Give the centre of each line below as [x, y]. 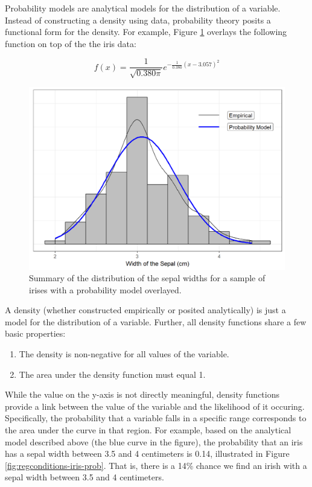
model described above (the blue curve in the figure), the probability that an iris [154, 441]
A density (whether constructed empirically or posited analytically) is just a [145, 310]
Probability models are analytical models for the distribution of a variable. [143, 8]
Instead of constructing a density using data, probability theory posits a [138, 20]
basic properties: [35, 333]
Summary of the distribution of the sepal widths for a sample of [147, 278]
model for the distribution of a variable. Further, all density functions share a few [156, 321]
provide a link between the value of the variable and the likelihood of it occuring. [155, 406]
